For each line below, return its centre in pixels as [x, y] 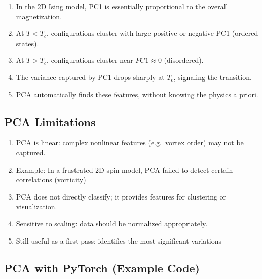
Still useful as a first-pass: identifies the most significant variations [119, 240]
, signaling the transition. [213, 77]
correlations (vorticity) [51, 180]
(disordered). [184, 60]
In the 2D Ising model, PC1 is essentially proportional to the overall [122, 6]
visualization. [36, 206]
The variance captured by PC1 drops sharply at [90, 77]
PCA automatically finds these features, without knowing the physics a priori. [137, 94]
